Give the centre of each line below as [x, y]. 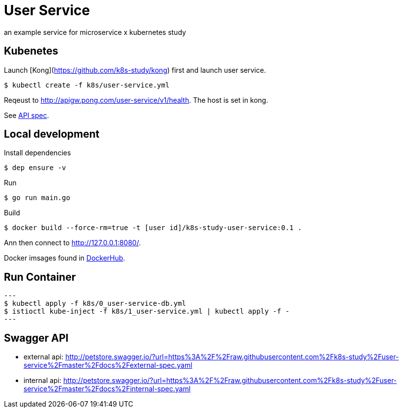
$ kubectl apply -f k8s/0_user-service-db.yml [95, 304]
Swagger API [36, 338]
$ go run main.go [37, 198]
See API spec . [27, 115]
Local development [52, 134]
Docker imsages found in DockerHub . [65, 258]
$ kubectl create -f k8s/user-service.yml [87, 85]
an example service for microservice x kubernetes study [95, 32]
